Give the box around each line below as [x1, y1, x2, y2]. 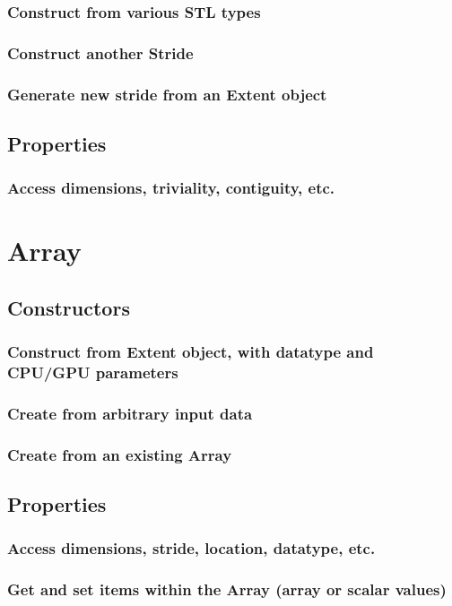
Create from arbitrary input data [7, 403, 253, 424]
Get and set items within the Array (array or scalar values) [7, 578, 447, 601]
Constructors [7, 293, 130, 321]
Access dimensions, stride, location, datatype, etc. [7, 537, 376, 559]
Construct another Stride [7, 41, 194, 64]
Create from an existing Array [7, 443, 232, 465]
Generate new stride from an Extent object [7, 82, 327, 105]
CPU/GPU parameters [7, 361, 178, 384]
